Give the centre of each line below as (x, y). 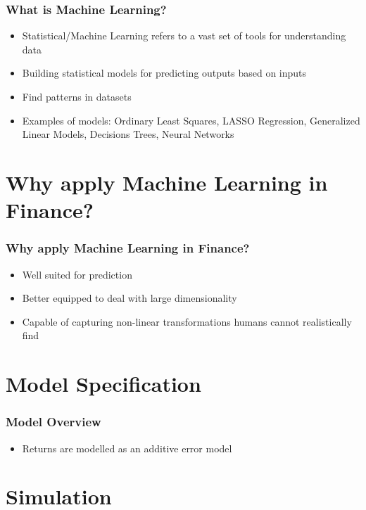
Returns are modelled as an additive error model (127, 448)
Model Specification (103, 384)
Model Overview (53, 422)
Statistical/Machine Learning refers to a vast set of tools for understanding (184, 36)
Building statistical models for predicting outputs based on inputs (164, 73)
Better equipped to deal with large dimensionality (130, 298)
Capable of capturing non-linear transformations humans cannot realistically (187, 321)
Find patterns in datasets (77, 96)
